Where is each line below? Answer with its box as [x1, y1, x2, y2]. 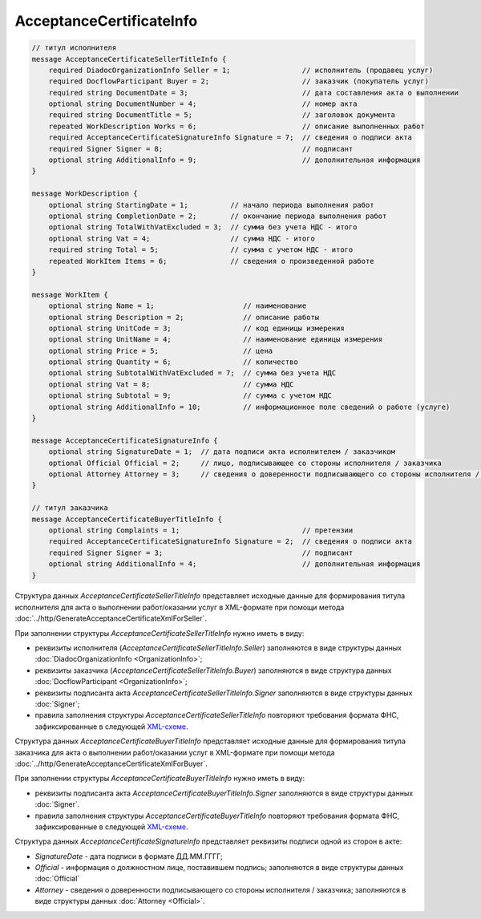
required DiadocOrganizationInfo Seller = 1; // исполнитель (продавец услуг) [48, 65, 434, 75]
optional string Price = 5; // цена [48, 346, 273, 355]
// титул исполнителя [31, 43, 117, 52]
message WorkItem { [31, 289, 108, 299]
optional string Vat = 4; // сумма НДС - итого [48, 233, 316, 243]
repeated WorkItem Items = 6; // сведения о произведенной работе [48, 257, 374, 265]
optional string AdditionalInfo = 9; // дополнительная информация [48, 156, 421, 164]
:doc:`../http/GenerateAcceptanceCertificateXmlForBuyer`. [14, 759, 208, 768]
